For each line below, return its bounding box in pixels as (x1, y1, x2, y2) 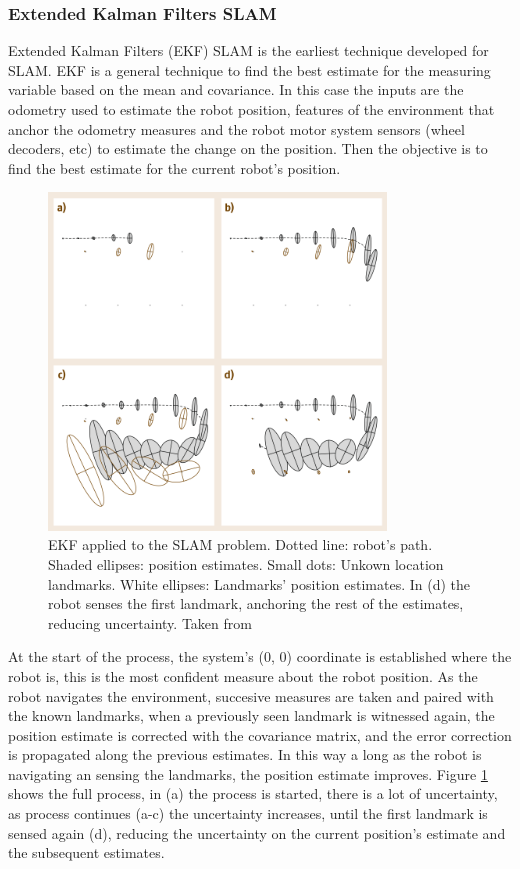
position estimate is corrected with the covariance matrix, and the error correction (8, 724, 512, 745)
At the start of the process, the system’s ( (8, 646, 264, 667)
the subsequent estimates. (8, 842, 165, 863)
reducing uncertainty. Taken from (48, 612, 252, 633)
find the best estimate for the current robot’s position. (8, 157, 341, 178)
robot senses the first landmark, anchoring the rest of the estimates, (48, 593, 464, 614)
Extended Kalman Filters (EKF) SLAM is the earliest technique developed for (8, 40, 489, 61)
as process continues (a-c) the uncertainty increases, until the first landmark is (8, 803, 488, 824)
